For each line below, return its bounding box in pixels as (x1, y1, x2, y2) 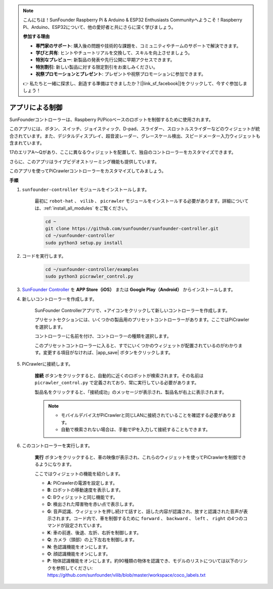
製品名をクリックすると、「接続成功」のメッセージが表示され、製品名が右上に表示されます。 (34, 389, 227, 395)
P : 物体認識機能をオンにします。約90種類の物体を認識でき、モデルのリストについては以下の (47, 558, 239, 564)
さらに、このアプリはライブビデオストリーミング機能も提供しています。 (9, 159, 159, 165)
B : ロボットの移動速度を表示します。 (47, 487, 123, 493)
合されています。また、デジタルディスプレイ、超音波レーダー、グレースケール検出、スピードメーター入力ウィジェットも (9, 133, 260, 139)
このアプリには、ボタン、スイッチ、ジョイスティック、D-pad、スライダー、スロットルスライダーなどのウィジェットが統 (9, 126, 260, 132)
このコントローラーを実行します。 (22, 443, 93, 449)
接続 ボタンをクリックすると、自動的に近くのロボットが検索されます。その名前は (34, 372, 204, 378)
